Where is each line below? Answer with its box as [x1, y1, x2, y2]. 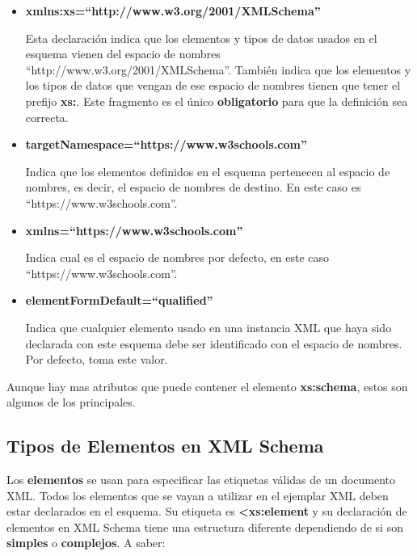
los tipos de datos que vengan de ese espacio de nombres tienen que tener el [25, 77, 401, 94]
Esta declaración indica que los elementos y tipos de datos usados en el [25, 29, 377, 46]
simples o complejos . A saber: [6, 534, 166, 551]
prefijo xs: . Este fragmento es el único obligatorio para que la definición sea [25, 92, 408, 109]
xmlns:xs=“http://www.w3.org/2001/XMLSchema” [25, 2, 321, 19]
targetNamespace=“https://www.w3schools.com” [25, 136, 307, 153]
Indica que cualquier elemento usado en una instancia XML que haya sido [25, 318, 392, 335]
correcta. [25, 108, 69, 125]
